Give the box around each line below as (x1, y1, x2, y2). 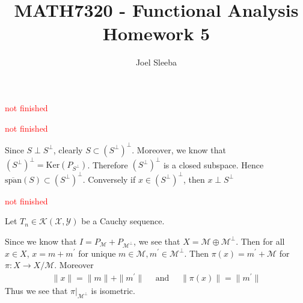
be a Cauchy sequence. (81, 215, 165, 227)
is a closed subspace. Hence (163, 158, 264, 171)
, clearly (53, 143, 83, 156)
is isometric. (91, 284, 135, 296)
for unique (78, 246, 116, 259)
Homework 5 (102, 21, 210, 46)
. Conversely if (82, 173, 136, 185)
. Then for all (236, 234, 285, 247)
